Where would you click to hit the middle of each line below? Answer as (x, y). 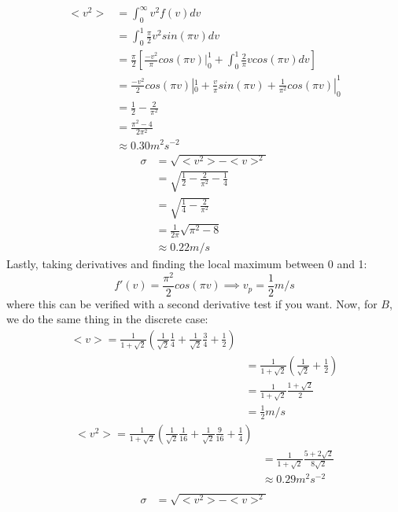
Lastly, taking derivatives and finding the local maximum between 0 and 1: (187, 263)
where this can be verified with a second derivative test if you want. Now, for (192, 303)
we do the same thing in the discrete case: (107, 319)
